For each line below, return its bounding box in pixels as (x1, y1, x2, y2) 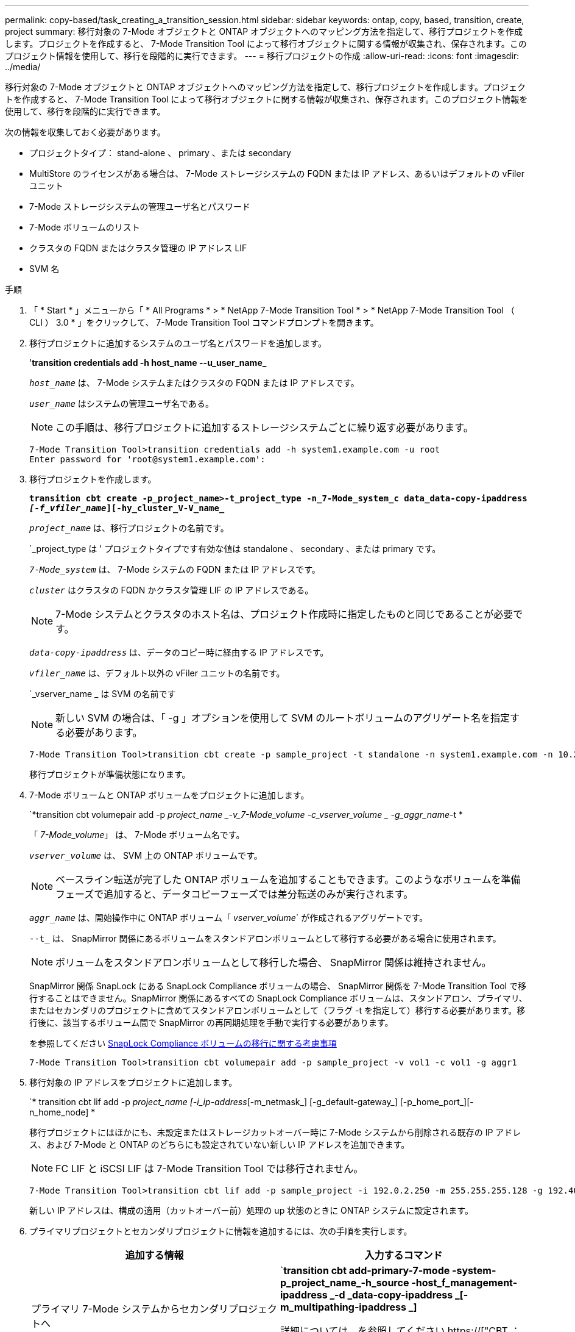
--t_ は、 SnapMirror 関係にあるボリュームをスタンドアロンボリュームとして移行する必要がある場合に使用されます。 (29, 933, 501, 944)
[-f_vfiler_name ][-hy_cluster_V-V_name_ (29, 503, 225, 513)
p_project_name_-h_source (280, 1276, 409, 1289)
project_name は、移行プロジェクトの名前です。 (29, 523, 229, 533)
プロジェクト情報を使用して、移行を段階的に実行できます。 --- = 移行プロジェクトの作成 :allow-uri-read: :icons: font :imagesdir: (5, 51, 520, 61)
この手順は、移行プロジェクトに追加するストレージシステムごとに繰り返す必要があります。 (55, 421, 473, 434)
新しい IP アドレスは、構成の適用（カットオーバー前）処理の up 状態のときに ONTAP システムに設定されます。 (29, 1205, 473, 1216)
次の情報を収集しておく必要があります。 (5, 127, 166, 137)
